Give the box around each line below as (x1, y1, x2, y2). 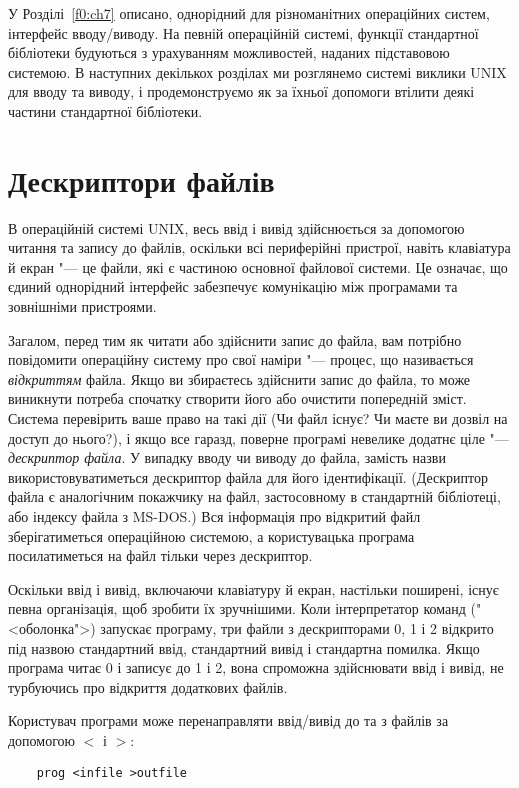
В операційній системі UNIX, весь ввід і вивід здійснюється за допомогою (8, 217, 465, 238)
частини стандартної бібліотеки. (8, 100, 203, 121)
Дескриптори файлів (8, 159, 275, 200)
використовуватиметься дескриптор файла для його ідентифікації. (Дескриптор (8, 466, 489, 487)
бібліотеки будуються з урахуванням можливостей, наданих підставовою (8, 42, 450, 63)
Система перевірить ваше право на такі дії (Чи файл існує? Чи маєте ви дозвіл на (8, 408, 508, 429)
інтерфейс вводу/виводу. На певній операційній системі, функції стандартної (8, 22, 479, 43)
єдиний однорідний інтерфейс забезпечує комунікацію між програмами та (8, 276, 458, 297)
